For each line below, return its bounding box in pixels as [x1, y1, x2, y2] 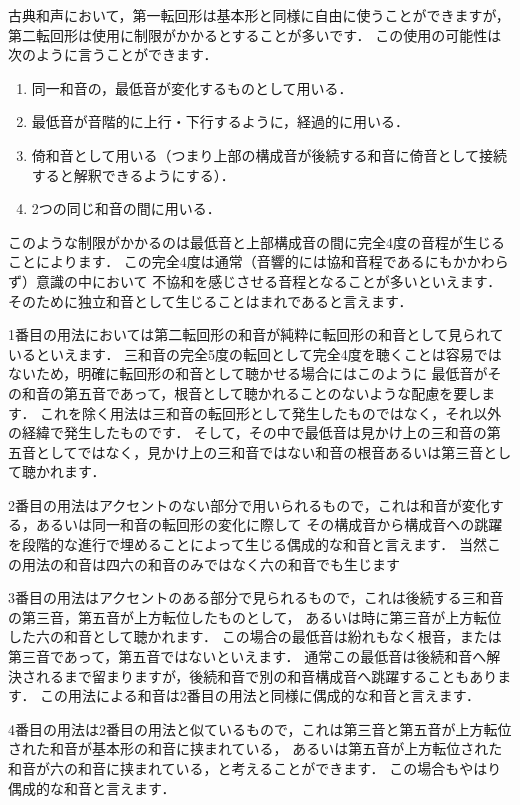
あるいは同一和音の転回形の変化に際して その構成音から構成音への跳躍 [35, 514, 503, 535]
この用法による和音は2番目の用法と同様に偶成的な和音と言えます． [40, 685, 481, 706]
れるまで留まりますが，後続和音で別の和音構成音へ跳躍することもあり [35, 665, 498, 686]
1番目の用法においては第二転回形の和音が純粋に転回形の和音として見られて [8, 324, 504, 345]
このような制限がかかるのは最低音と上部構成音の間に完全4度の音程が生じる [8, 231, 505, 252]
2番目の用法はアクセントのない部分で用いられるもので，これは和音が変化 [8, 494, 490, 515]
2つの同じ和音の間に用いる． [31, 198, 221, 219]
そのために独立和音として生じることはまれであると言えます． [8, 290, 413, 311]
